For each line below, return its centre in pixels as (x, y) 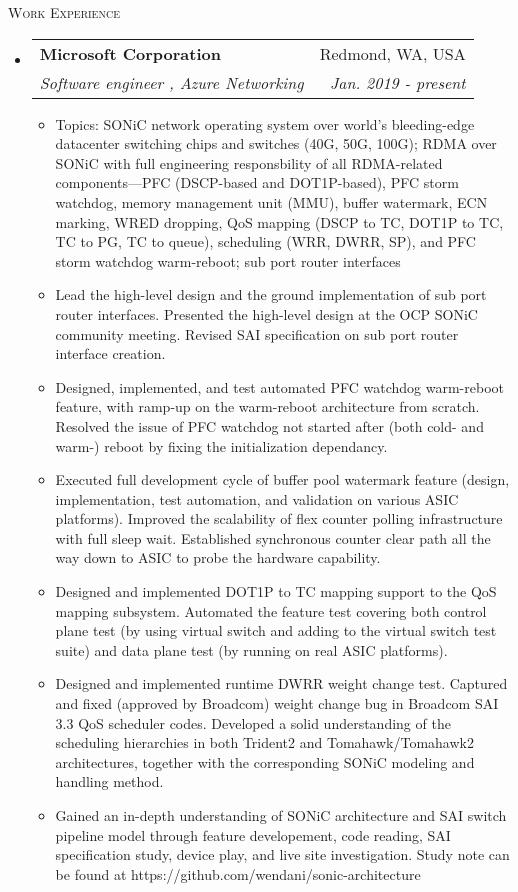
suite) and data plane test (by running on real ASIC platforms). (251, 649)
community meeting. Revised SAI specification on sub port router (257, 333)
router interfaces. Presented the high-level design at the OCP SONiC (266, 313)
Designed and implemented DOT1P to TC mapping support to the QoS (276, 591)
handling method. (109, 781)
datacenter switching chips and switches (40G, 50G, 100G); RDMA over (276, 143)
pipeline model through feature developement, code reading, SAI (253, 834)
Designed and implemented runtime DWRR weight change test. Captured (281, 683)
